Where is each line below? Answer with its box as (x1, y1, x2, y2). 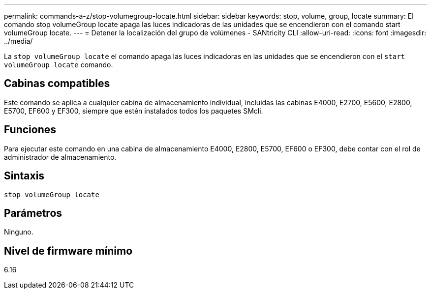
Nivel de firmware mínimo (4, 244, 133, 257)
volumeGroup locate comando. (4, 60, 113, 69)
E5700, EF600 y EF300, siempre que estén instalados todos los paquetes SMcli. (4, 106, 263, 115)
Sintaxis (4, 170, 45, 182)
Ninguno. (4, 228, 33, 236)
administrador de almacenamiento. (4, 152, 117, 161)
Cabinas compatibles (4, 77, 110, 90)
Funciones (4, 123, 57, 136)
